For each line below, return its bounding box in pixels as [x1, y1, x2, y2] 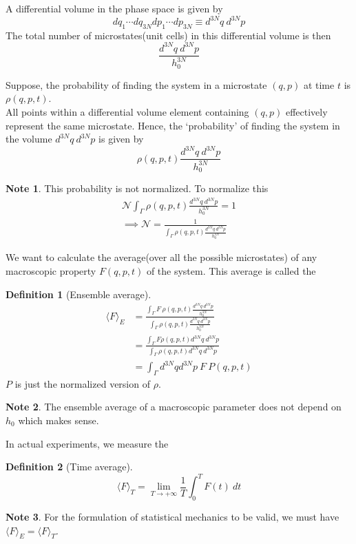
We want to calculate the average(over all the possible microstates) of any [6, 250, 317, 264]
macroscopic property [6, 263, 96, 278]
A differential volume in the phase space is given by [6, 1, 223, 15]
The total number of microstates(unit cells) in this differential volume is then [6, 28, 331, 42]
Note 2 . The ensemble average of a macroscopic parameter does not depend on [6, 399, 342, 414]
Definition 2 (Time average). [6, 459, 133, 474]
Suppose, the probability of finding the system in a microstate [6, 77, 267, 92]
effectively [285, 105, 328, 119]
